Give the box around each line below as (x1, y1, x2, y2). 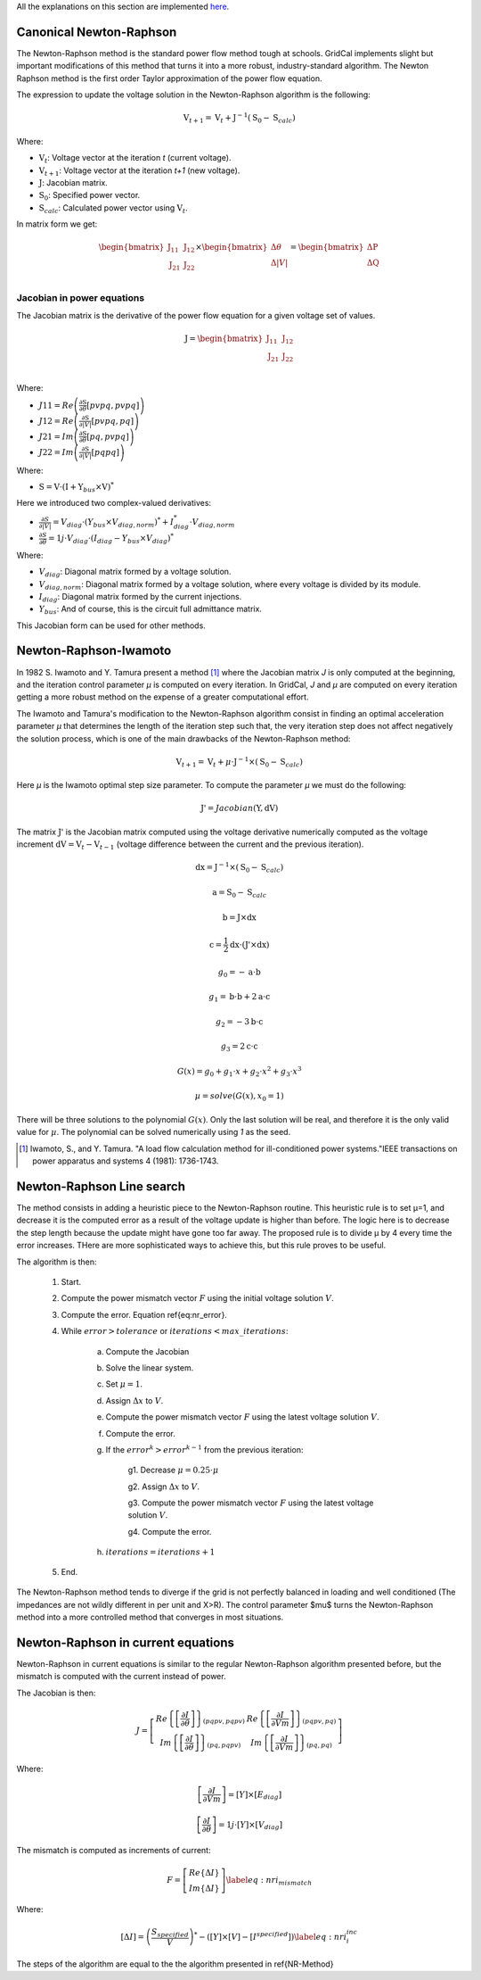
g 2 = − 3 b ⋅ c (215, 1016, 264, 1029)
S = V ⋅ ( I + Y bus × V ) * (38, 480, 115, 494)
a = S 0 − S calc (212, 887, 267, 899)
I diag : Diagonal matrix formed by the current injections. (38, 591, 242, 604)
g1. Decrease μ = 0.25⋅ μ (127, 1464, 219, 1476)
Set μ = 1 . (105, 1379, 143, 1389)
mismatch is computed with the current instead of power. (16, 1671, 226, 1682)
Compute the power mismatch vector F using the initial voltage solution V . (61, 1293, 334, 1304)
